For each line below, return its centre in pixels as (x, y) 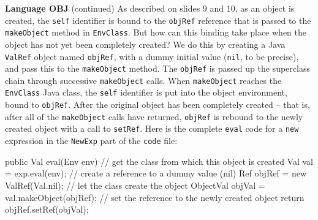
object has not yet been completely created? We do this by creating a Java (145, 44)
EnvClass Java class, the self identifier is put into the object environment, (146, 92)
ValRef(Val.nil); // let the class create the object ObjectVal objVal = (135, 185)
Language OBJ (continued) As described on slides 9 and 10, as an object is (150, 8)
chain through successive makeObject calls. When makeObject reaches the (143, 80)
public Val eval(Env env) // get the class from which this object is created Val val (159, 161)
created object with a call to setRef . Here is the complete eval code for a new (152, 128)
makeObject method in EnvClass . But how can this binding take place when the (156, 32)
